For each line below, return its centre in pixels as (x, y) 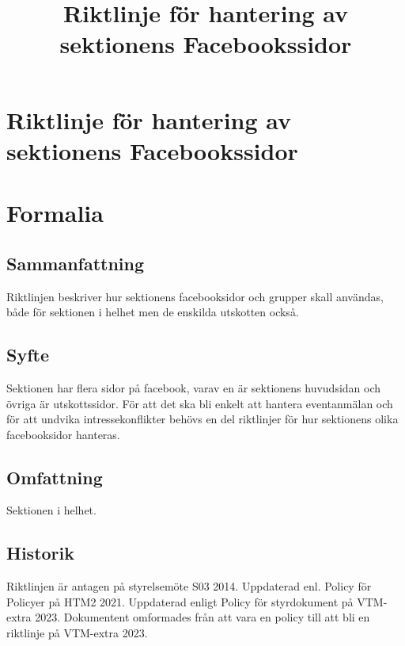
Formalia (55, 213)
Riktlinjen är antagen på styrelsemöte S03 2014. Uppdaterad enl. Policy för (189, 586)
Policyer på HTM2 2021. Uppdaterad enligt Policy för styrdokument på (180, 601)
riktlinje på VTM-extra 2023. (77, 633)
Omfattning (55, 477)
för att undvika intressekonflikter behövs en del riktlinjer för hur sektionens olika (202, 419)
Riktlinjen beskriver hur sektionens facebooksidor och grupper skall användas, (195, 296)
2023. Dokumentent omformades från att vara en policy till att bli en (202, 617)
